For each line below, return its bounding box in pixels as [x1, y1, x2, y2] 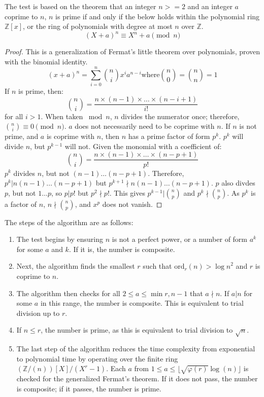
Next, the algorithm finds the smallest [16, 261, 135, 271]
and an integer [187, 1, 233, 11]
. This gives [109, 187, 145, 198]
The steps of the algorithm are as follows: [5, 216, 134, 227]
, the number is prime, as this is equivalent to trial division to [41, 324, 233, 335]
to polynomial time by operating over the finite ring [16, 353, 178, 364]
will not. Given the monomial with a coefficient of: [64, 140, 222, 151]
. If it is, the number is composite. [69, 243, 175, 254]
